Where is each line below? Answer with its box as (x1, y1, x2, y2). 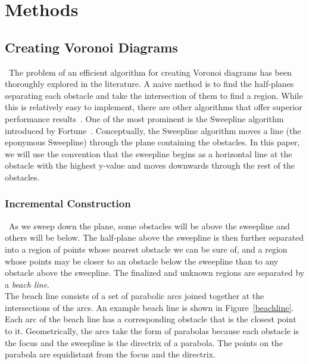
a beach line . (5, 278, 49, 290)
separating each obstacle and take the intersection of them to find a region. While (5, 89, 303, 101)
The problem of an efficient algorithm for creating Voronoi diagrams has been (8, 66, 292, 78)
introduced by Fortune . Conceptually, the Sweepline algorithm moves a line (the (5, 124, 301, 136)
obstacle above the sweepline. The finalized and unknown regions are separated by (5, 266, 305, 279)
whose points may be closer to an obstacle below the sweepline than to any (5, 254, 279, 267)
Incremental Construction (5, 196, 131, 211)
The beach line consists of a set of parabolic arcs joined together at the (5, 290, 264, 302)
